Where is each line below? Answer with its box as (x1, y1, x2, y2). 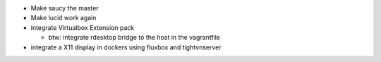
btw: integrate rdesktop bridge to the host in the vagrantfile (48, 33, 221, 42)
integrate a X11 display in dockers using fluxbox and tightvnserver (30, 42, 222, 52)
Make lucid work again (30, 14, 97, 22)
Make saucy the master (30, 4, 99, 12)
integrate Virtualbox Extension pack (30, 23, 135, 31)
